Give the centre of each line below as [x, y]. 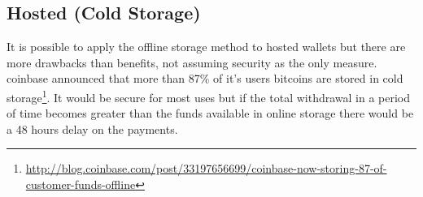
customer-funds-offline [81, 184]
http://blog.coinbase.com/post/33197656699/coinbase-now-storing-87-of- [206, 168]
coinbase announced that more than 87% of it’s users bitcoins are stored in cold [205, 78]
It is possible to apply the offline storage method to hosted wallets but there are [206, 47]
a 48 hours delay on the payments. [92, 128]
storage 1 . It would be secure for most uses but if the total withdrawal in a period [209, 96]
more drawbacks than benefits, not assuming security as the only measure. [192, 62]
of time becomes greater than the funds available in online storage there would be [210, 113]
